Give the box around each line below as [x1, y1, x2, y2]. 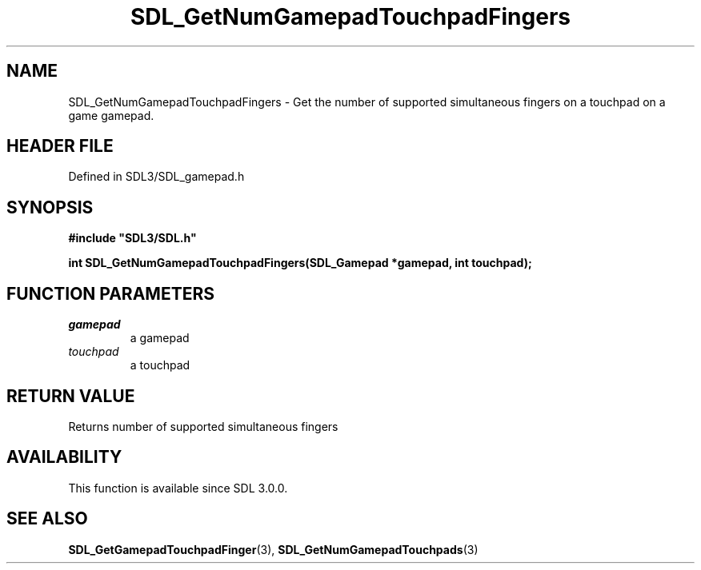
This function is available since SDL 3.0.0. [68, 480, 288, 495]
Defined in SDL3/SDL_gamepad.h [68, 169, 245, 184]
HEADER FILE [6, 136, 114, 157]
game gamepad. [68, 108, 154, 122]
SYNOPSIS [6, 197, 94, 217]
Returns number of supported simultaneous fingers [68, 419, 338, 433]
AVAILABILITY [6, 447, 122, 468]
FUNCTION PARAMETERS [6, 283, 214, 304]
